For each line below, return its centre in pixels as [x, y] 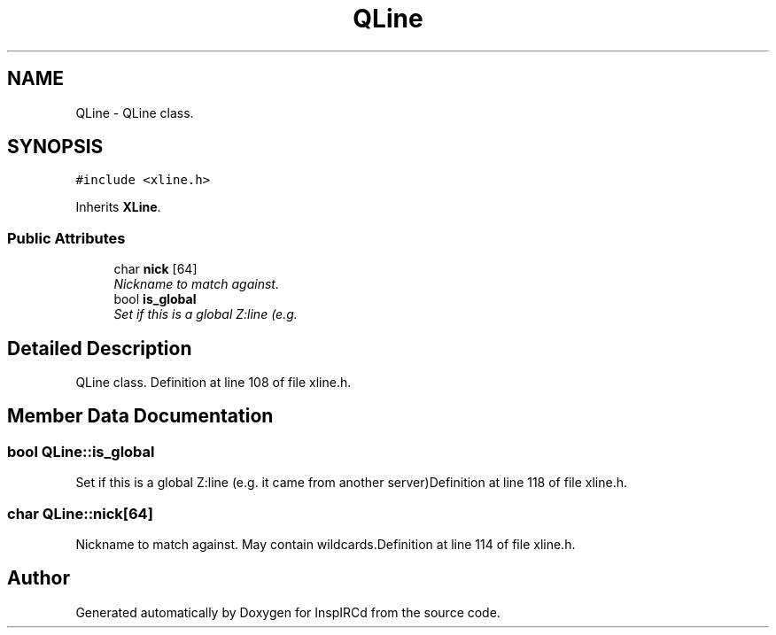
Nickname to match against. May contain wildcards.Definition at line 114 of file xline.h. [326, 544]
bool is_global [155, 299]
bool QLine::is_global [81, 451]
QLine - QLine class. [135, 112]
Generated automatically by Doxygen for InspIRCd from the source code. [288, 612]
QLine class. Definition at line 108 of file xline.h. [213, 383]
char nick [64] [155, 269]
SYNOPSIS [55, 147]
